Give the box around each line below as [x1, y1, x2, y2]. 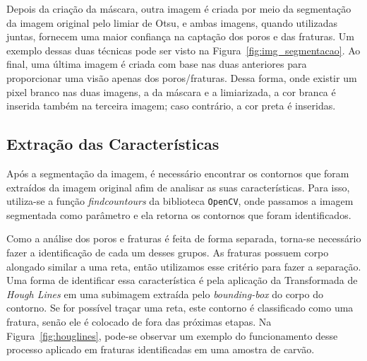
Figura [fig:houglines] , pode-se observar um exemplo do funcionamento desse [6, 328, 338, 343]
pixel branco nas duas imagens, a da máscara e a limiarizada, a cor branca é [6, 84, 336, 99]
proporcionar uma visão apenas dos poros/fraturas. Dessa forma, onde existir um [6, 70, 357, 85]
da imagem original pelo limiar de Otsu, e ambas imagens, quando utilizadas [6, 15, 337, 30]
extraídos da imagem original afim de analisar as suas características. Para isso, [6, 179, 350, 194]
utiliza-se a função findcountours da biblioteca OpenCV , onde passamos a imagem [6, 194, 354, 208]
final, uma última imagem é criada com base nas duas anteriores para [6, 57, 307, 71]
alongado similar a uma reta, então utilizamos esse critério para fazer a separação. [6, 259, 361, 273]
